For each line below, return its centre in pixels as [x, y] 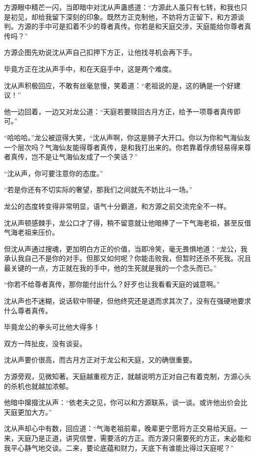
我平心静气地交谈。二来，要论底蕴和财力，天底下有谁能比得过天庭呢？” [119, 447]
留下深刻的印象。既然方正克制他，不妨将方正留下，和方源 [144, 16]
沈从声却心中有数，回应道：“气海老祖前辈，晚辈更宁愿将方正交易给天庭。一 [126, 428]
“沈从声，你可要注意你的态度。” [54, 173]
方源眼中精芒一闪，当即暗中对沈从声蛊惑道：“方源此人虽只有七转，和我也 [122, 7]
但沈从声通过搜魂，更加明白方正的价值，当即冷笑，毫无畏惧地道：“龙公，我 [126, 248]
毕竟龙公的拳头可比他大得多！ [52, 327]
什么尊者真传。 [28, 310]
